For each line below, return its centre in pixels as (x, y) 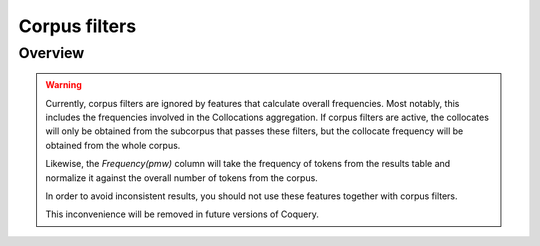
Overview (51, 53)
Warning (63, 85)
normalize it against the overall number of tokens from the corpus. (182, 177)
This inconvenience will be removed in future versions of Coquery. (182, 214)
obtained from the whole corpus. (113, 145)
